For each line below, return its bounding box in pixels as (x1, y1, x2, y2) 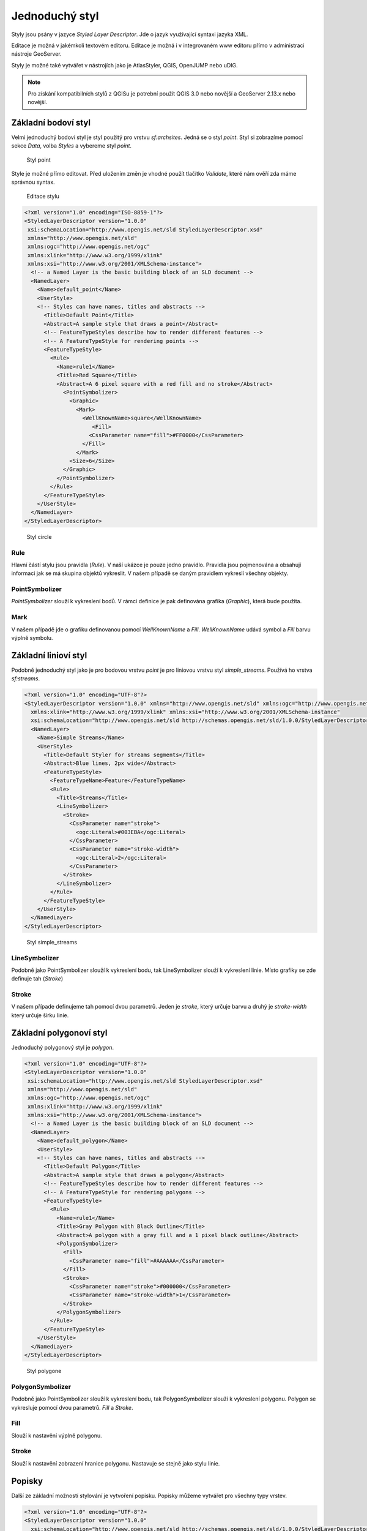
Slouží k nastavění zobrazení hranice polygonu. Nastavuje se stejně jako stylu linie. (11, 1459, 220, 1467)
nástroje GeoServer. (11, 50, 62, 58)
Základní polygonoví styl (11, 1028, 108, 1038)
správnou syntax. (11, 178, 55, 186)
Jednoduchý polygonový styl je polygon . (11, 1044, 114, 1051)
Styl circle (26, 533, 52, 540)
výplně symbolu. (11, 634, 53, 641)
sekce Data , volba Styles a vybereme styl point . (11, 142, 132, 149)
